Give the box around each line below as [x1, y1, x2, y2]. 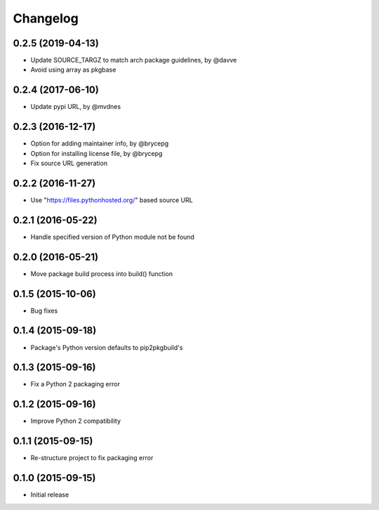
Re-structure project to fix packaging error [30, 454, 154, 462]
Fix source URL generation [30, 159, 108, 168]
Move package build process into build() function [30, 269, 173, 277]
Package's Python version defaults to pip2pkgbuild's [30, 343, 183, 351]
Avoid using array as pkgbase [30, 65, 117, 74]
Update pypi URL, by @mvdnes [30, 103, 121, 111]
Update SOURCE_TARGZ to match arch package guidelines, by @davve [30, 56, 237, 65]
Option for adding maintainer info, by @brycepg [30, 139, 169, 148]
